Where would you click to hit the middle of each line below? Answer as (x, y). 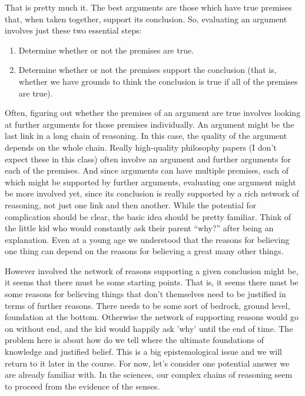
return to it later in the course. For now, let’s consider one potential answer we (147, 363)
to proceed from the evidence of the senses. (82, 386)
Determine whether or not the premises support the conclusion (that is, (147, 70)
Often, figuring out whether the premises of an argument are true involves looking (153, 113)
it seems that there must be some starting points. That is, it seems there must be (152, 282)
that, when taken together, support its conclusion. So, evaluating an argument (146, 19)
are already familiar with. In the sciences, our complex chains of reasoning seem (149, 375)
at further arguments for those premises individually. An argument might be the (150, 124)
